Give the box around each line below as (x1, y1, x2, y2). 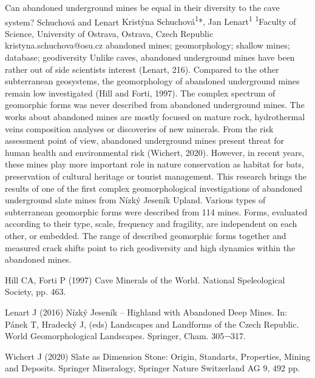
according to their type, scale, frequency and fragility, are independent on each (5, 217, 297, 230)
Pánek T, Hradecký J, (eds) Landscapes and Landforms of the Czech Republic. (5, 317, 299, 330)
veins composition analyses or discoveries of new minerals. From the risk (5, 122, 274, 135)
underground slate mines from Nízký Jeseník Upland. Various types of (5, 194, 266, 206)
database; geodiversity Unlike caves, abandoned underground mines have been (5, 51, 295, 64)
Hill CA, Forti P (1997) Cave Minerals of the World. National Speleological (5, 273, 285, 286)
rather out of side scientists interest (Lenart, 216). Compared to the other (5, 62, 279, 75)
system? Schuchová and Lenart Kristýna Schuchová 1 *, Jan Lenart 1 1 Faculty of (5, 13, 296, 28)
